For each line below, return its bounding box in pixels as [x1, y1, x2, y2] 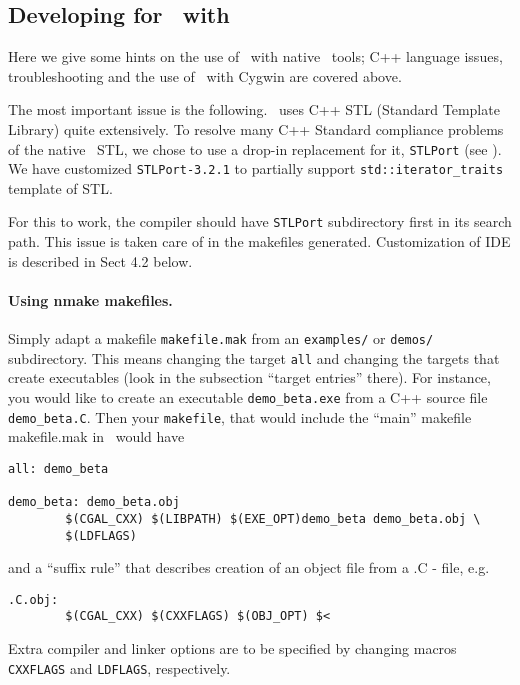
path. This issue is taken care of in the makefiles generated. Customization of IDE [8, 231, 511, 252]
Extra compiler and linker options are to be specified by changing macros [8, 638, 457, 659]
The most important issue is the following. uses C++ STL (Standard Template [8, 99, 500, 120]
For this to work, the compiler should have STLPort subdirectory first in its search [8, 211, 512, 232]
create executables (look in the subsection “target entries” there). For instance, [8, 367, 491, 388]
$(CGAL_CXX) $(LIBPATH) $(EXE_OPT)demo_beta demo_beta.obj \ [65, 511, 481, 526]
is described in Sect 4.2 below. [8, 250, 193, 271]
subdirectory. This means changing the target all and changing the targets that [8, 347, 500, 368]
